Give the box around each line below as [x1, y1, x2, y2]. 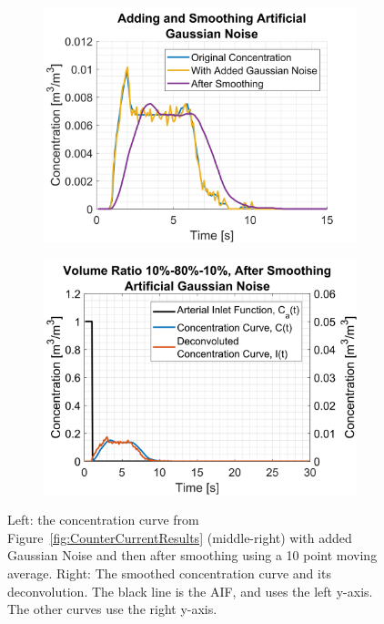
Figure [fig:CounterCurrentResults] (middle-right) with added [7, 527, 352, 547]
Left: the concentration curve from [7, 510, 199, 529]
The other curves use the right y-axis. [7, 599, 217, 619]
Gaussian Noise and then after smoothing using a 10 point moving [7, 546, 378, 565]
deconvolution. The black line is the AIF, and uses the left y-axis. [7, 581, 373, 600]
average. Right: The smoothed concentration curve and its [7, 563, 331, 582]
